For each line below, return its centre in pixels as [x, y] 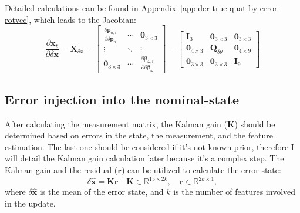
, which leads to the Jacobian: [82, 19]
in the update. [30, 203]
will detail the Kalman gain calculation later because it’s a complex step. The [144, 158]
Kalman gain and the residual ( [61, 169]
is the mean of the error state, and [102, 192]
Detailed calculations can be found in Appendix [90, 8]
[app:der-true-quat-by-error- [230, 8]
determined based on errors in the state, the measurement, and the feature [139, 135]
